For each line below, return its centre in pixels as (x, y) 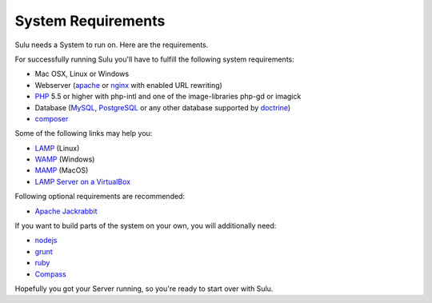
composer (52, 118)
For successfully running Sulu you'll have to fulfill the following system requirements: (155, 59)
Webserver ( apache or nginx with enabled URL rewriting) (129, 85)
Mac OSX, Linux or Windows (82, 74)
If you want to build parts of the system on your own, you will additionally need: (146, 226)
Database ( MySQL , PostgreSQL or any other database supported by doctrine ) (163, 107)
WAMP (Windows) (65, 159)
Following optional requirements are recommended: (100, 197)
